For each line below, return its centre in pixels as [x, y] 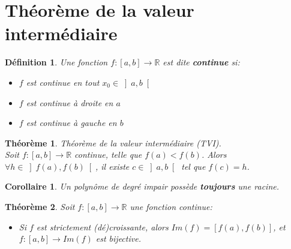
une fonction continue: [171, 207]
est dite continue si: [201, 62]
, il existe [112, 166]
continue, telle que [108, 154]
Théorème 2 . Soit [40, 207]
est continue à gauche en [71, 123]
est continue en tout [63, 82]
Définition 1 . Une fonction [56, 62]
